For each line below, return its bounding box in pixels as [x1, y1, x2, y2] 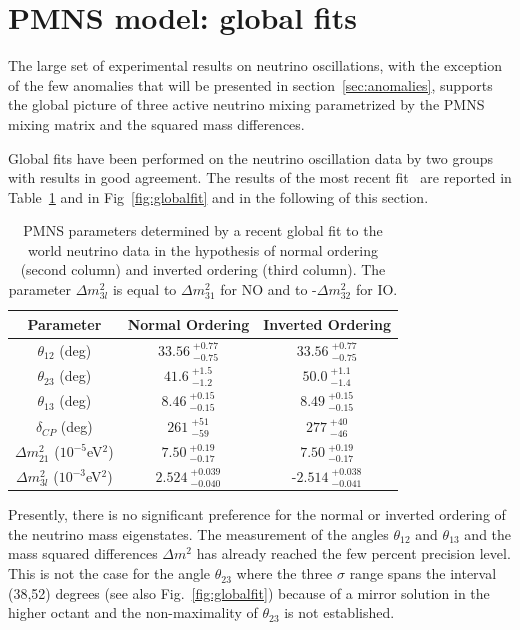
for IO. [355, 279, 398, 300]
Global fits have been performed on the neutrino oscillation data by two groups [8, 147, 494, 168]
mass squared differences [8, 543, 158, 564]
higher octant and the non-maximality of [8, 602, 258, 623]
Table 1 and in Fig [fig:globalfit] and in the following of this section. [8, 186, 429, 207]
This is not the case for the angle [8, 563, 211, 584]
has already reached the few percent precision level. [196, 543, 511, 564]
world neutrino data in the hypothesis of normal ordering [27, 239, 378, 260]
